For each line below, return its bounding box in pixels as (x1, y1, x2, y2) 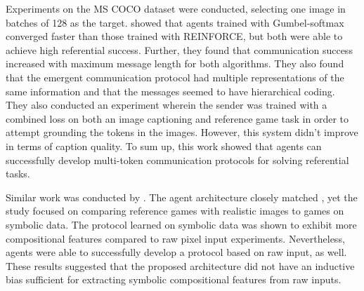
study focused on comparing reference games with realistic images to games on (6, 203, 344, 218)
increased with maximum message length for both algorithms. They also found (6, 56, 344, 71)
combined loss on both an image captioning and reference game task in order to (6, 111, 349, 126)
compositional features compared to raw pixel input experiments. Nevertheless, (6, 231, 345, 245)
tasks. (6, 166, 30, 181)
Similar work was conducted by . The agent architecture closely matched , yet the (6, 189, 358, 204)
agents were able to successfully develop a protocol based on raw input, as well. (6, 245, 347, 259)
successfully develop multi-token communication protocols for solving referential (6, 152, 349, 167)
